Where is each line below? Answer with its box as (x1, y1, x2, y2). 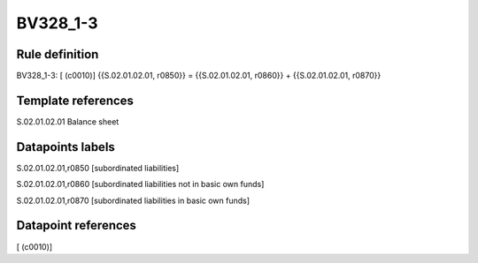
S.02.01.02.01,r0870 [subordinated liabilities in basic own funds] (16, 195, 251, 206)
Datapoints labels (16, 139, 115, 154)
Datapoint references (16, 218, 137, 233)
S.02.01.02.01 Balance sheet (16, 116, 119, 127)
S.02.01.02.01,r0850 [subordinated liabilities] (16, 162, 180, 173)
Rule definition (16, 47, 99, 62)
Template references (16, 93, 135, 108)
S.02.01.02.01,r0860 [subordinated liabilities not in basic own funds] (16, 179, 265, 190)
